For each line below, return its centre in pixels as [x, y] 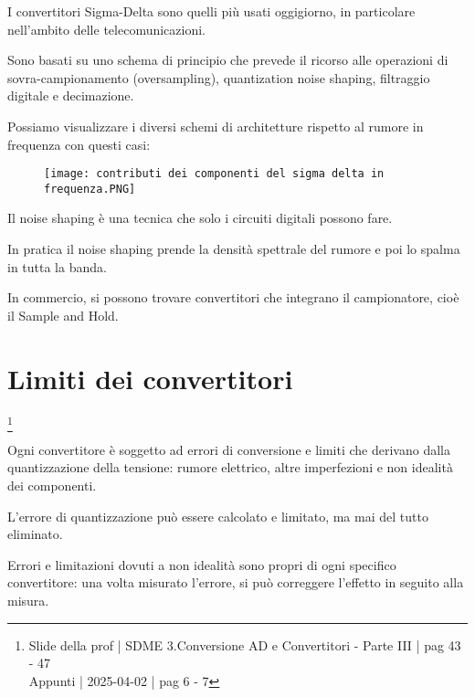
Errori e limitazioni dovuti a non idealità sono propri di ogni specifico [202, 564]
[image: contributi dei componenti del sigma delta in [214, 174]
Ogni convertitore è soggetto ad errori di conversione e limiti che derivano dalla [229, 449]
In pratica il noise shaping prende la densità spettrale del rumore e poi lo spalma [234, 249]
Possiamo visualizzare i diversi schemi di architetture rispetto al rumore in [216, 126]
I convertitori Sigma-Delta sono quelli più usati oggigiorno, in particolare [211, 11]
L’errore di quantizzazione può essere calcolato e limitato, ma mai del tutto [218, 516]
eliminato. [35, 534]
